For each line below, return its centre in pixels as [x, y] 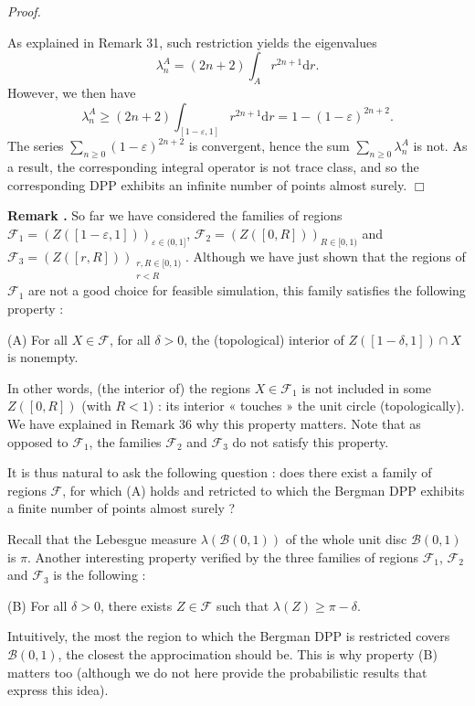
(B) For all [37, 605]
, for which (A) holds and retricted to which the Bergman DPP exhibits [264, 490]
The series [36, 146]
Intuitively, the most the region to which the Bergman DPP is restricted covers [229, 636]
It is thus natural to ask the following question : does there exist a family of [220, 472]
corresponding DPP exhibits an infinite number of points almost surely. [207, 184]
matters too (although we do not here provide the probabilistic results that [217, 672]
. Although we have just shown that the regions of [326, 256]
